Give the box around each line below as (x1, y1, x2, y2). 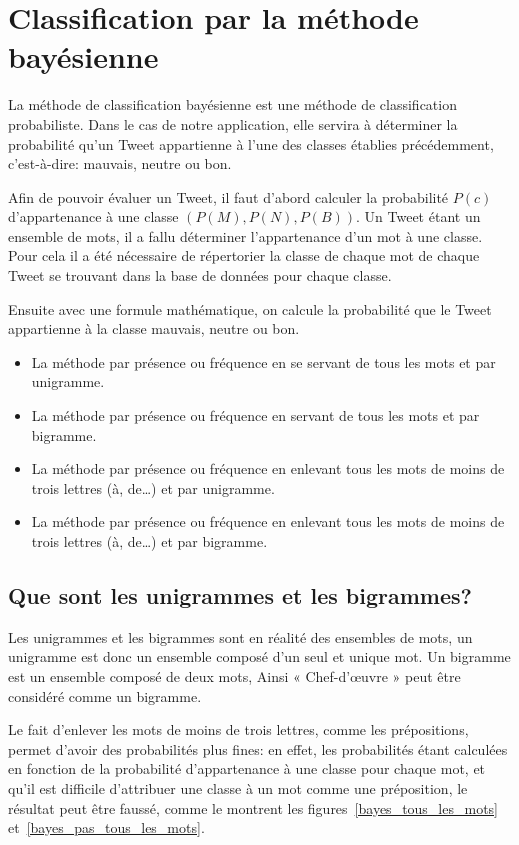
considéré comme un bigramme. (8, 685, 202, 706)
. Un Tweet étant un (356, 206, 481, 227)
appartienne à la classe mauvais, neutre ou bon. (8, 318, 300, 339)
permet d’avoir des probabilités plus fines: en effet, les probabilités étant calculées (8, 738, 508, 759)
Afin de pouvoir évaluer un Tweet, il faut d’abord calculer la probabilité (8, 186, 449, 207)
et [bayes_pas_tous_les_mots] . (8, 817, 205, 838)
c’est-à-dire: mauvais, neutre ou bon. (8, 153, 232, 174)
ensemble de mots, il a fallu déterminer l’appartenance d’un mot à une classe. (8, 225, 483, 246)
